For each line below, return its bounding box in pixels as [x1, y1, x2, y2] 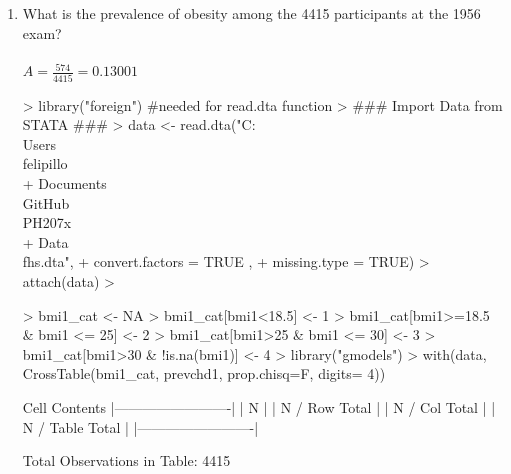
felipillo [22, 153, 68, 174]
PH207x [22, 212, 72, 233]
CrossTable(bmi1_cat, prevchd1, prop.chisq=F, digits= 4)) [22, 363, 386, 384]
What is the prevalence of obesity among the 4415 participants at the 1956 [22, 3, 481, 23]
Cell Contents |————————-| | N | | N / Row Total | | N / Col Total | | [22, 396, 496, 417]
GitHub [22, 192, 70, 213]
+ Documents [22, 172, 107, 193]
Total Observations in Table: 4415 [22, 450, 231, 471]
